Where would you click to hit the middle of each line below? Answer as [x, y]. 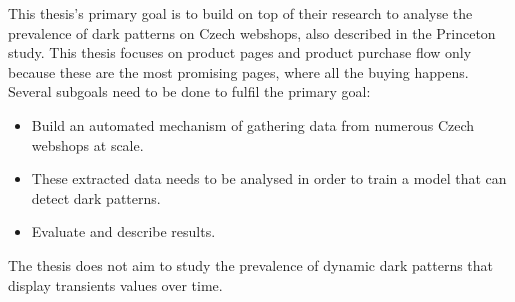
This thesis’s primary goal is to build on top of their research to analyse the [240, 13]
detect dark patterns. [96, 197]
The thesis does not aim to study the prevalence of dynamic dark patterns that [251, 264]
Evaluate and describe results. [123, 231]
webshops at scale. [87, 144]
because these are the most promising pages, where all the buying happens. [238, 71]
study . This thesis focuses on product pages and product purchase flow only [240, 52]
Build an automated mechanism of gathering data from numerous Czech [253, 124]
